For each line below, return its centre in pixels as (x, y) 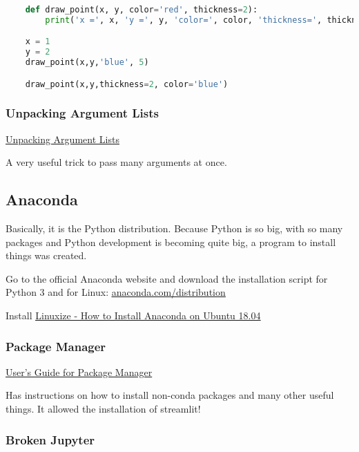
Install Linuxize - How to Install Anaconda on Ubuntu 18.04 (133, 316)
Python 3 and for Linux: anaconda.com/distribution (116, 292)
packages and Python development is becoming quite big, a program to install (171, 242)
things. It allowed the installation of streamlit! (103, 409)
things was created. (46, 255)
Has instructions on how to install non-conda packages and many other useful (170, 395)
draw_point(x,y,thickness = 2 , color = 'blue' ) (127, 84)
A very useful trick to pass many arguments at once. (116, 162)
